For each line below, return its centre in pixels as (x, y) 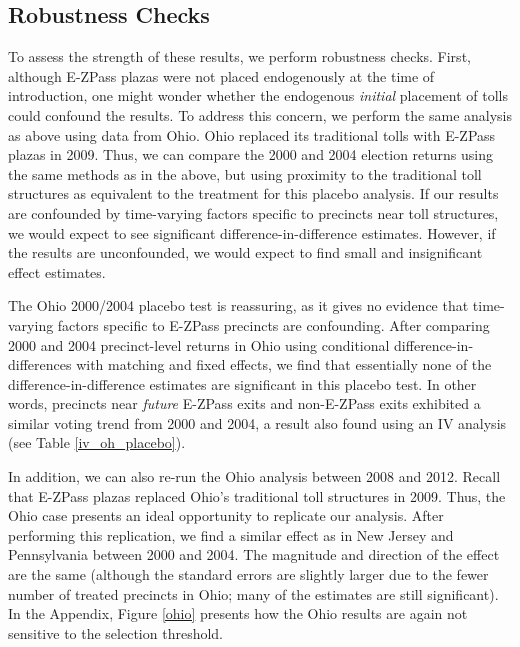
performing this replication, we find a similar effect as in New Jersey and (231, 534)
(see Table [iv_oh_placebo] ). (97, 442)
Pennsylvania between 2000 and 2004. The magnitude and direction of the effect (254, 554)
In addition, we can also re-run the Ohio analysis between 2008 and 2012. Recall (254, 476)
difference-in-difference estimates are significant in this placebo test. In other (242, 383)
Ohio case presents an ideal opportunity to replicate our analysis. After (226, 515)
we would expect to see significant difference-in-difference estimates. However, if (252, 232)
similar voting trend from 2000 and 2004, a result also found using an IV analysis (257, 422)
